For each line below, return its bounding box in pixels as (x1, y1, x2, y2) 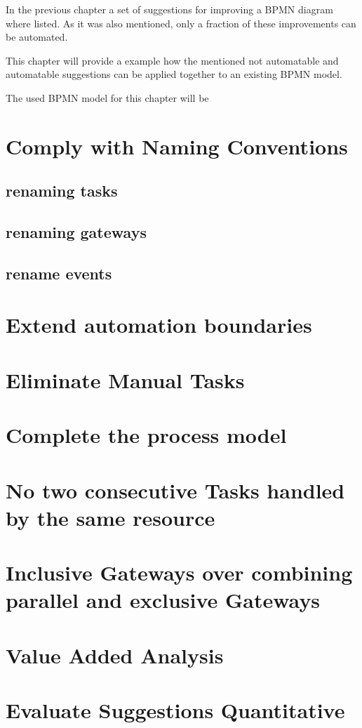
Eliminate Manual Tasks (6, 365, 245, 394)
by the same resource (6, 503, 215, 531)
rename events (6, 262, 112, 284)
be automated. (6, 29, 68, 44)
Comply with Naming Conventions (6, 131, 348, 160)
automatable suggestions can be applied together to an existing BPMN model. (6, 67, 342, 81)
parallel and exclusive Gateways (6, 585, 321, 614)
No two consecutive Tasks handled (6, 475, 345, 504)
